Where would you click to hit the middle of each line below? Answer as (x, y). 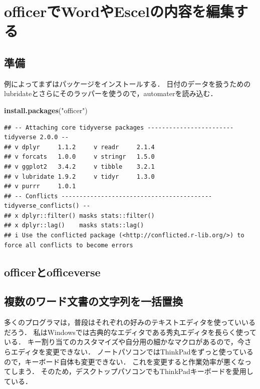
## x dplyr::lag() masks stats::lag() (74, 226)
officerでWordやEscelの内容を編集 (119, 11)
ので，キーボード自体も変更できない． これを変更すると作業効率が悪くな (124, 361)
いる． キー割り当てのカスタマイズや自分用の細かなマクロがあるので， (121, 342)
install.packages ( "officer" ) (46, 110)
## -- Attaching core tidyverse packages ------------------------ (119, 127)
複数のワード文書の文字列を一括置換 (93, 301)
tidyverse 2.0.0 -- (36, 137)
